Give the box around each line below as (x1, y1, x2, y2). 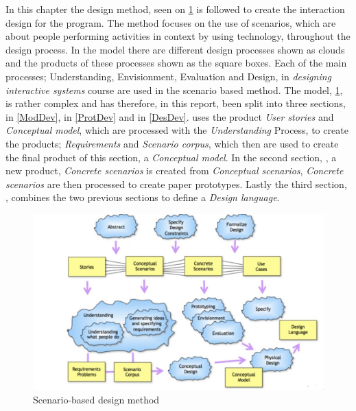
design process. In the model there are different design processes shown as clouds (5, 42, 345, 56)
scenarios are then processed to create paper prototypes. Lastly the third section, (5, 176, 347, 191)
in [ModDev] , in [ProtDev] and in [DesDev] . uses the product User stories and (5, 109, 334, 124)
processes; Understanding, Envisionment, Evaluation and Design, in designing (5, 69, 331, 83)
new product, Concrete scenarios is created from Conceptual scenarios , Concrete (5, 163, 344, 178)
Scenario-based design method (33, 392, 160, 406)
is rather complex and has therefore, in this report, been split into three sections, (5, 96, 346, 110)
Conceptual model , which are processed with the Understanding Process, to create (5, 123, 348, 137)
